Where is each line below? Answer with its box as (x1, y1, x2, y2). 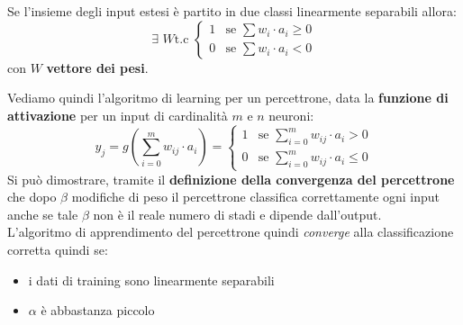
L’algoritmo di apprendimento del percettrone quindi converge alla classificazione (7, 222, 454, 241)
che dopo (7, 187, 57, 206)
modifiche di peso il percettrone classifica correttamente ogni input (71, 187, 440, 206)
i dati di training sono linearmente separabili (28, 270, 275, 289)
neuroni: (268, 105, 314, 124)
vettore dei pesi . (46, 58, 149, 77)
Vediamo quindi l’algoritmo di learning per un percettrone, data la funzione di (7, 88, 449, 107)
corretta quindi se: (7, 239, 108, 258)
